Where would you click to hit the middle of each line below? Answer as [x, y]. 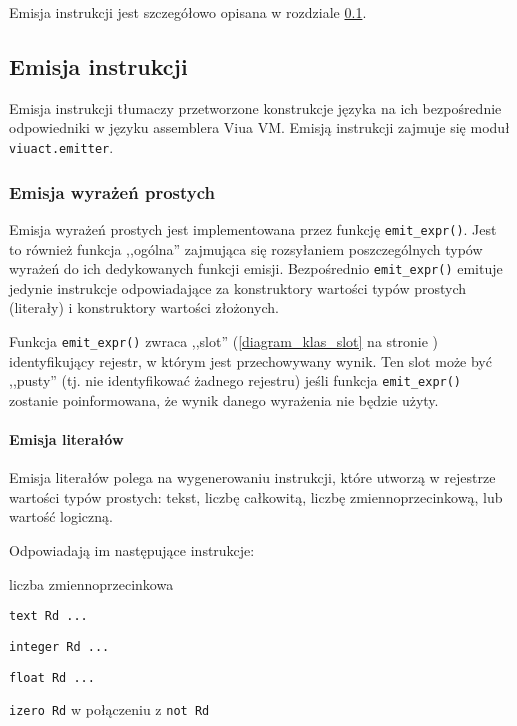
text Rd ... [48, 616]
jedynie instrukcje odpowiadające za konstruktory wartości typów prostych [238, 287]
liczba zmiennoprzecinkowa [91, 583]
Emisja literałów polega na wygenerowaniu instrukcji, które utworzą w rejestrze [252, 477]
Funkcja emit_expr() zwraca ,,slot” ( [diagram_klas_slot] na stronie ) [224, 340]
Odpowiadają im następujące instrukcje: [132, 550]
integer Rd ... [59, 646]
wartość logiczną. [61, 516]
